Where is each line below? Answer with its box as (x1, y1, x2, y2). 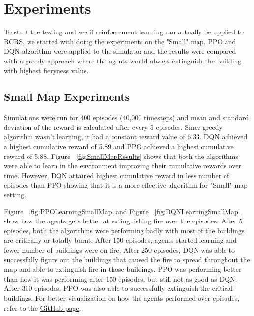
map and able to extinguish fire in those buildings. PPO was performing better (4, 264, 242, 274)
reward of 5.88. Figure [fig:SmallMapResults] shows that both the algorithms (4, 151, 238, 161)
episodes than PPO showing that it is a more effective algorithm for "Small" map (4, 180, 248, 190)
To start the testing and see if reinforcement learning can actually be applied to (4, 27, 244, 37)
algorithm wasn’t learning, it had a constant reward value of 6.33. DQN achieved (4, 131, 248, 142)
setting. (4, 190, 27, 200)
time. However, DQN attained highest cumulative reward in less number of (4, 170, 229, 180)
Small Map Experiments (4, 89, 130, 104)
